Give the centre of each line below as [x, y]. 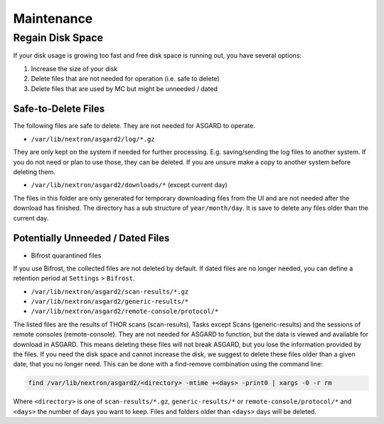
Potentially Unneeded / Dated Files [91, 238]
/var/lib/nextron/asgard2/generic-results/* [110, 302]
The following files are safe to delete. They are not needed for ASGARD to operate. [134, 126]
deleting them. [34, 172]
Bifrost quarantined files [66, 255]
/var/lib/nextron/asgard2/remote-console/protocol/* [125, 312]
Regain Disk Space [58, 38]
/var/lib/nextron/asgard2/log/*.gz [93, 139]
